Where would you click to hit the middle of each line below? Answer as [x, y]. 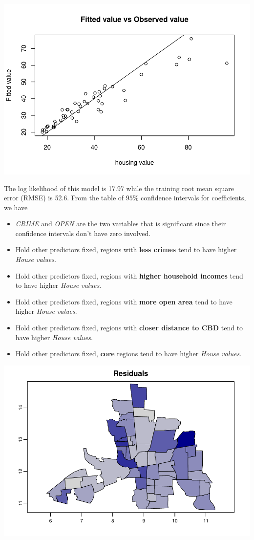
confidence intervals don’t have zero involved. [83, 233]
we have [16, 207]
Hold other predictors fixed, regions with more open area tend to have [124, 301]
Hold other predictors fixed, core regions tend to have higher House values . [128, 354]
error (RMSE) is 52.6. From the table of [64, 198]
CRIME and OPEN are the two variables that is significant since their [121, 224]
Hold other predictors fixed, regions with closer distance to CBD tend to [129, 328]
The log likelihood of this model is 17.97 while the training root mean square [119, 188]
